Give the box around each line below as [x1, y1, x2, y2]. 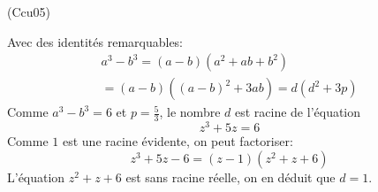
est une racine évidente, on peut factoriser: [62, 132, 293, 150]
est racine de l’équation [234, 103, 361, 121]
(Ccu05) [7, 3, 50, 20]
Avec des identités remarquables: [7, 32, 184, 50]
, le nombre [159, 103, 221, 121]
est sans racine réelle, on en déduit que [125, 167, 336, 186]
